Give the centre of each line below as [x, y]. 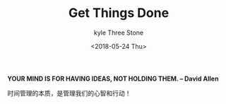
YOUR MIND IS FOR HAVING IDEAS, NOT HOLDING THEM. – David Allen [113, 79]
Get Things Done [119, 13]
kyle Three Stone [119, 33]
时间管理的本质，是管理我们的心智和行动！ [69, 93]
